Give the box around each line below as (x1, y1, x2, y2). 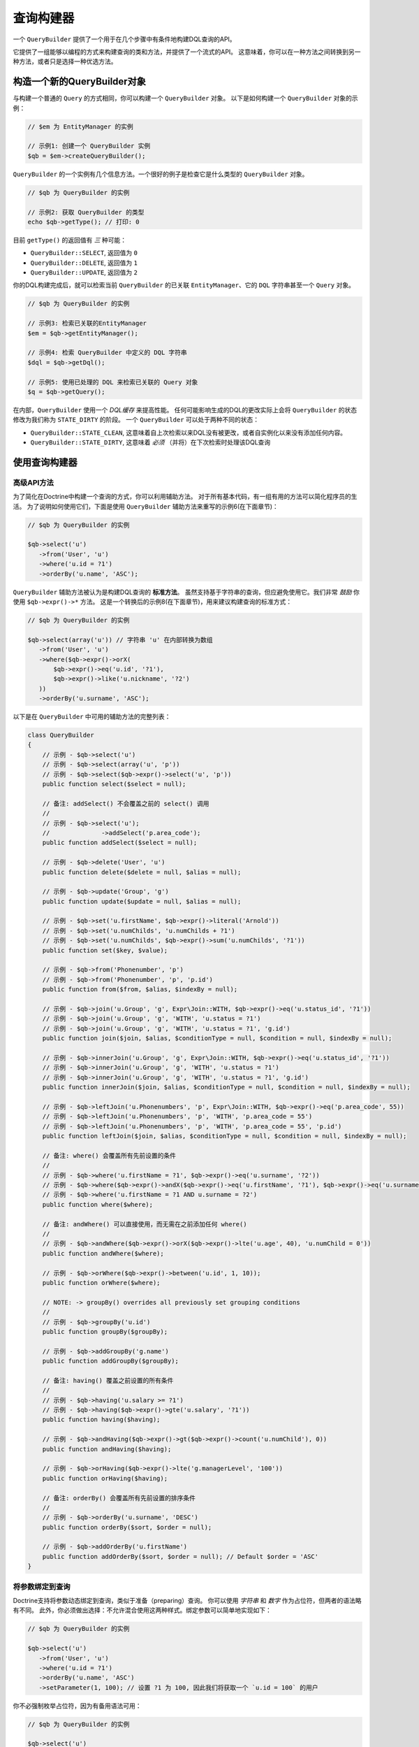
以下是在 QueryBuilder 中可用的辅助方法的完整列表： (13, 713, 171, 721)
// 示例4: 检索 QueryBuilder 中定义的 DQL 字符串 (27, 349, 188, 356)
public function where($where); (42, 1201, 154, 1208)
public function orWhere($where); (42, 1279, 161, 1286)
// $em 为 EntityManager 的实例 (27, 122, 134, 131)
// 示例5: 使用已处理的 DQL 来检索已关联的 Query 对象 (27, 378, 198, 386)
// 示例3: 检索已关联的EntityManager (27, 319, 147, 328)
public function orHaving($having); (42, 1474, 168, 1482)
